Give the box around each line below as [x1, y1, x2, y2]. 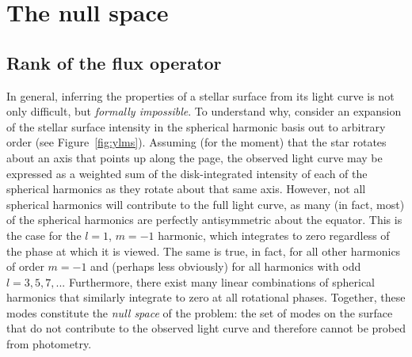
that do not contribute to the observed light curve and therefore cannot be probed [6, 320, 406, 336]
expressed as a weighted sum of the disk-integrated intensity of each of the [6, 165, 368, 181]
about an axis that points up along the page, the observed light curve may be [6, 149, 383, 165]
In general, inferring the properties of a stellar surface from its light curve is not [6, 87, 395, 104]
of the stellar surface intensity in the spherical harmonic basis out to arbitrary [6, 118, 386, 135]
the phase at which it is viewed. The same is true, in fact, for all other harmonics [6, 242, 401, 259]
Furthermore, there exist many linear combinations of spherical [68, 273, 375, 290]
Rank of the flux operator [6, 50, 222, 74]
